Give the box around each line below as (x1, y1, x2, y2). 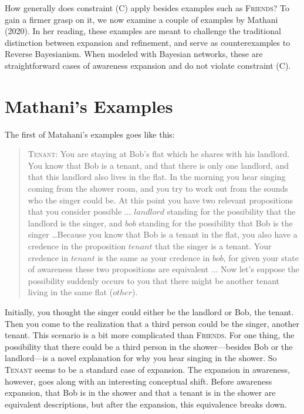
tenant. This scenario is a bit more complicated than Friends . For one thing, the (5, 329, 295, 341)
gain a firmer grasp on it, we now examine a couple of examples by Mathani (5, 13, 278, 25)
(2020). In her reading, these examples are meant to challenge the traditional (5, 25, 281, 37)
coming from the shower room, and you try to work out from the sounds (28, 182, 288, 195)
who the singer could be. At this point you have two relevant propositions (28, 193, 293, 206)
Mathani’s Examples (5, 94, 173, 118)
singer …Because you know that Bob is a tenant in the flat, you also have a (28, 228, 298, 241)
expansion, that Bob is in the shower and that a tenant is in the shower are (5, 386, 276, 399)
